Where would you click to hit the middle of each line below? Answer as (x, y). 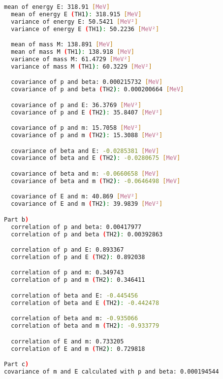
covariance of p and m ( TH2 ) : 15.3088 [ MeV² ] (87, 135)
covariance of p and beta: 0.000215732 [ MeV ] (87, 82)
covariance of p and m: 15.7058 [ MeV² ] (76, 128)
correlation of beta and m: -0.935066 (75, 319)
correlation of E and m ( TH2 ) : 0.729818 (78, 349)
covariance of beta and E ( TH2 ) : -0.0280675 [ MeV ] (96, 158)
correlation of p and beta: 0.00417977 (76, 227)
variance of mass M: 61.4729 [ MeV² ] (71, 59)
